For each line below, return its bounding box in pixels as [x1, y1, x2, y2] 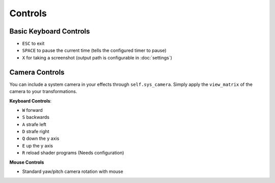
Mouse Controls [9, 159, 44, 165]
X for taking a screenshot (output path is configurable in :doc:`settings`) [22, 54, 173, 60]
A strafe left [22, 121, 47, 127]
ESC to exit [22, 41, 45, 47]
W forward [22, 107, 43, 113]
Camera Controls [9, 68, 65, 76]
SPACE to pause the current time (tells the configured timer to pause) [22, 47, 167, 53]
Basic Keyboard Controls [9, 27, 90, 36]
